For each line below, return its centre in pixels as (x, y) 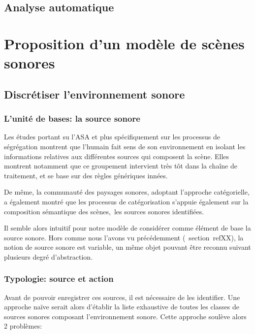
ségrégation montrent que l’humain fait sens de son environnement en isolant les (125, 146)
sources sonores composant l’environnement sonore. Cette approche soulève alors (125, 316)
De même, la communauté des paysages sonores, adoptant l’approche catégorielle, (127, 192)
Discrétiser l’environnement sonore (95, 94)
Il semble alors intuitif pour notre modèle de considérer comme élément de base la (127, 228)
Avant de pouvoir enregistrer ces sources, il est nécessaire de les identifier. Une (122, 297)
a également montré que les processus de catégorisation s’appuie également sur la (126, 201)
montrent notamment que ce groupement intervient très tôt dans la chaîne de (121, 166)
